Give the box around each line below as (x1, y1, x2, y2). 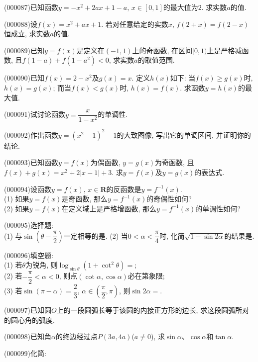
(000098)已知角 (4, 331, 51, 342)
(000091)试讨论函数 (4, 109, 65, 119)
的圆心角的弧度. (4, 314, 55, 325)
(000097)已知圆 (4, 305, 51, 315)
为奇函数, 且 (155, 157, 194, 168)
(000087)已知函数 (4, 2, 58, 12)
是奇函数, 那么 (61, 193, 108, 204)
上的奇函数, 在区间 (132, 45, 192, 55)
